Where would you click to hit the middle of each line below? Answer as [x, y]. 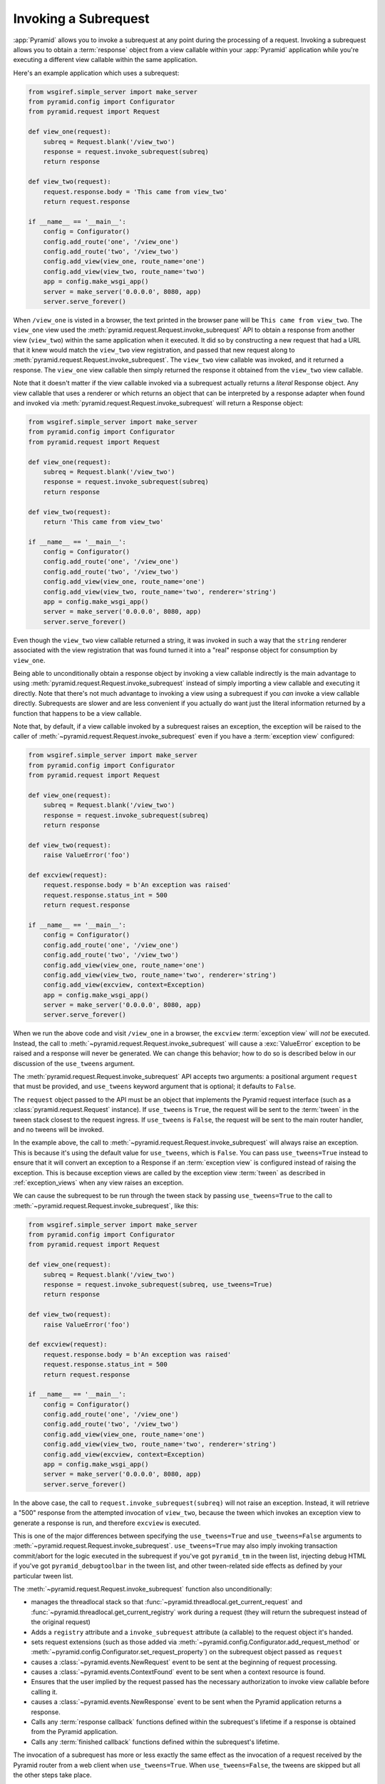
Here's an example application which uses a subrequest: [96, 73]
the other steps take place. [52, 1775]
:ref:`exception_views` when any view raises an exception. [98, 1182]
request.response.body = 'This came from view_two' [135, 192]
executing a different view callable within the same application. [106, 60]
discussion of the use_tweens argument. [74, 1063]
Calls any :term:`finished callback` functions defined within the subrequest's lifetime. [155, 1742]
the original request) [61, 1622]
